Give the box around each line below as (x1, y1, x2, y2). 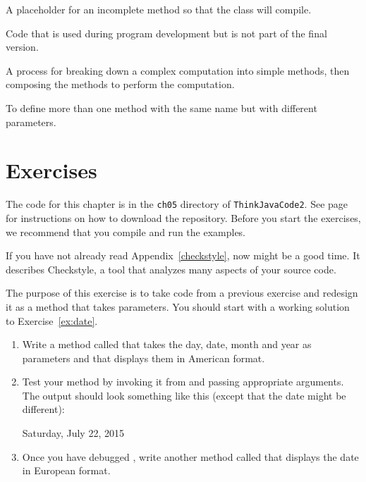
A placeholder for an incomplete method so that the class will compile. (6, 2, 312, 16)
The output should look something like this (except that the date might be (22, 388, 346, 402)
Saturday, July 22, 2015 (22, 426, 124, 440)
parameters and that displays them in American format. (22, 350, 265, 365)
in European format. (22, 463, 111, 478)
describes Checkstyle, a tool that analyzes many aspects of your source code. (6, 261, 336, 276)
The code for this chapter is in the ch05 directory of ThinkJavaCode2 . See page (6, 197, 348, 211)
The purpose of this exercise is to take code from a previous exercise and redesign (6, 285, 358, 300)
